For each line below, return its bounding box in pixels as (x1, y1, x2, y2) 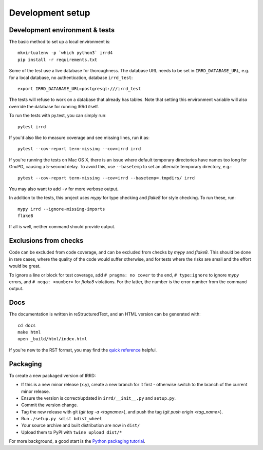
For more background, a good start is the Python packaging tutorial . (9, 438, 146, 444)
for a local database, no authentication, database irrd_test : (9, 75, 133, 80)
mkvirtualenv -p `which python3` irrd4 (18, 50, 113, 56)
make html (18, 330, 41, 335)
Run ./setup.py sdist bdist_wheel (21, 416, 102, 422)
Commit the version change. (21, 402, 78, 408)
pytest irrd (18, 124, 46, 129)
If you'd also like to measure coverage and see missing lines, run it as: (9, 135, 150, 140)
